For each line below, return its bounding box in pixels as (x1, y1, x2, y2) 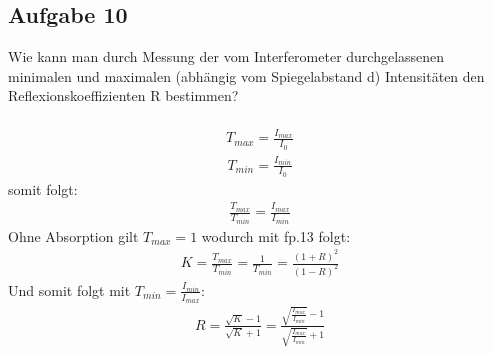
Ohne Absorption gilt (8, 225, 139, 246)
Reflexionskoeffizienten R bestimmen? (8, 85, 239, 106)
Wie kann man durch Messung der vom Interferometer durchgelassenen (8, 46, 445, 67)
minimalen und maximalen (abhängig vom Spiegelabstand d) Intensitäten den (8, 65, 485, 86)
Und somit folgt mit (8, 279, 131, 300)
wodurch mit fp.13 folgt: (201, 225, 351, 246)
